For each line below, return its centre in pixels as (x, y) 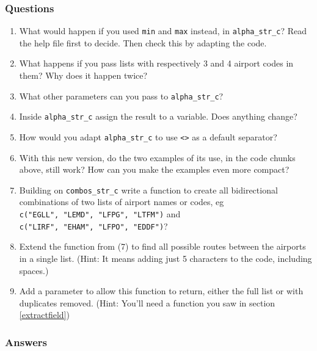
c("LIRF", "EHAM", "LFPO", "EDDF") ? (93, 226)
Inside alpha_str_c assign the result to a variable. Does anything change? (158, 116)
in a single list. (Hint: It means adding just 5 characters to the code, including (166, 258)
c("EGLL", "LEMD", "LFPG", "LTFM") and (100, 214)
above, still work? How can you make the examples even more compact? (154, 169)
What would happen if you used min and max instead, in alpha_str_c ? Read (163, 31)
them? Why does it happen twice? (83, 75)
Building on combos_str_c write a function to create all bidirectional (148, 190)
